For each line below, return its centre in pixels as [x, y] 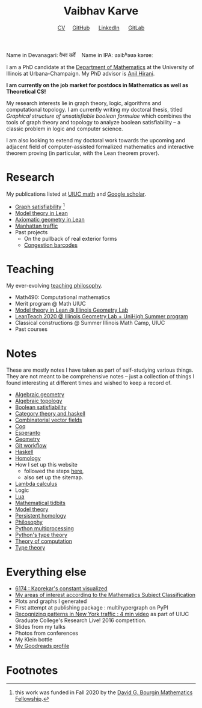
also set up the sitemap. [54, 477]
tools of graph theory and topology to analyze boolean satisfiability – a [93, 122]
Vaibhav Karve [101, 11]
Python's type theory [41, 535]
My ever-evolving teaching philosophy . [54, 286]
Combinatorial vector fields [48, 420]
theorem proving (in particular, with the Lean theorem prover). [83, 153]
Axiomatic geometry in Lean [50, 219]
